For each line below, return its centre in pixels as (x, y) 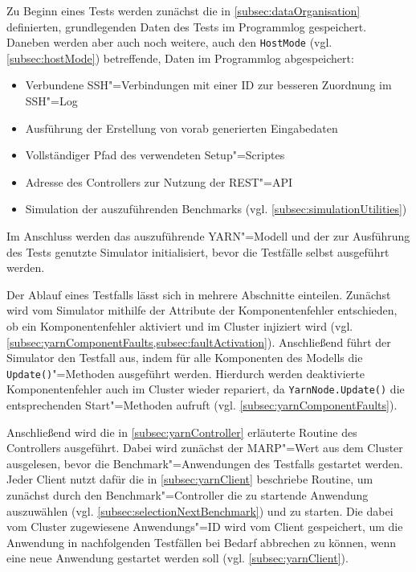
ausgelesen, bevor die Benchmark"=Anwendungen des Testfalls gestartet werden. (205, 463)
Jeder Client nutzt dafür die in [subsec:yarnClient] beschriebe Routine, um (190, 479)
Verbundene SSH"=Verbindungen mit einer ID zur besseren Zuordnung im (208, 85)
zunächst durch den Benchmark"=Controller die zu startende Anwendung (188, 495)
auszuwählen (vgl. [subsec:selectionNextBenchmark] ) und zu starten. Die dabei (200, 510)
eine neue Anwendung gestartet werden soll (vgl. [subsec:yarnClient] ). (177, 558)
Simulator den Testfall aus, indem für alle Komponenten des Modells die (185, 358)
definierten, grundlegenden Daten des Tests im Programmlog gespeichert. (187, 26)
